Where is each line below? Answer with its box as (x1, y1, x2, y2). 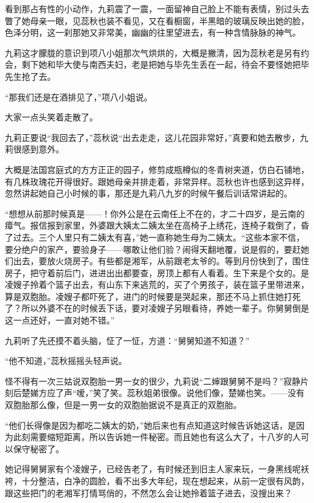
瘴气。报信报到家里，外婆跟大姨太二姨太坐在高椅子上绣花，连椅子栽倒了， (5, 219, 301, 232)
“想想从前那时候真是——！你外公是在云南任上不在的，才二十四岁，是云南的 (5, 207, 305, 219)
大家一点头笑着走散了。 (5, 111, 98, 123)
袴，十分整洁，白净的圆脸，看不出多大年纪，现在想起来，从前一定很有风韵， (5, 475, 309, 487)
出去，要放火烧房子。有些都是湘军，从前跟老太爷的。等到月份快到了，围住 (13, 255, 309, 267)
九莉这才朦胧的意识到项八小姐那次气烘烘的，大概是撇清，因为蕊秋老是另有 (5, 46, 301, 59)
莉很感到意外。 (5, 143, 64, 155)
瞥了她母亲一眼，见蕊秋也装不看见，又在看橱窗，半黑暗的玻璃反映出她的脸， (5, 14, 309, 27)
